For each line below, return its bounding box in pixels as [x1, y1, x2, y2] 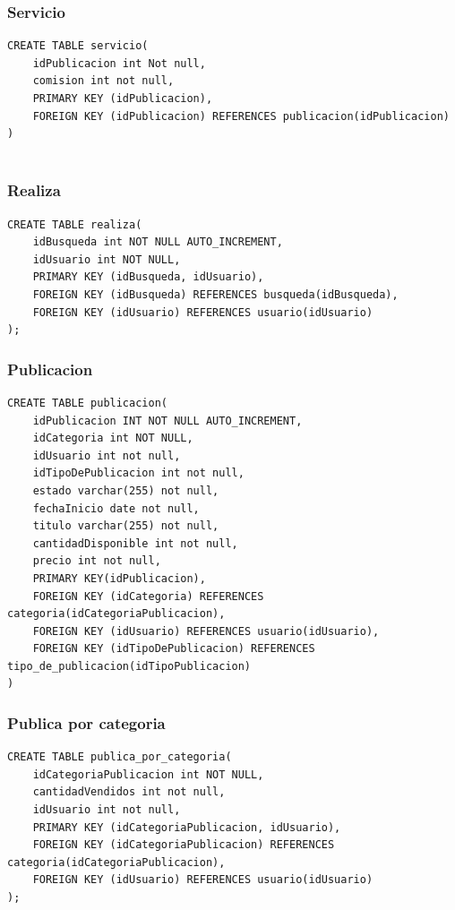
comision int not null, [32, 74, 175, 88]
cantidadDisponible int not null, [32, 537, 238, 550]
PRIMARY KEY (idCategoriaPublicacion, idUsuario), [32, 820, 341, 834]
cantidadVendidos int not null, [32, 786, 226, 799]
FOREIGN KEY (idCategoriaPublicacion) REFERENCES [32, 838, 335, 852]
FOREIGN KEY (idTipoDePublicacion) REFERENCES [32, 642, 315, 656]
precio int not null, [32, 554, 161, 568]
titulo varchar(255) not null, [32, 519, 219, 533]
